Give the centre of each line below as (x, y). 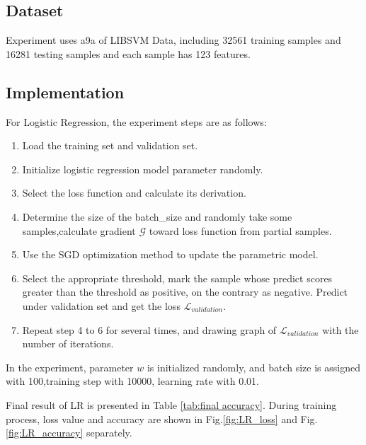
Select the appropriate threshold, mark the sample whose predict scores (177, 278)
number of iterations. (68, 343)
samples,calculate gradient (79, 230)
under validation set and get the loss (101, 305)
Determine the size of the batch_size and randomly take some (157, 216)
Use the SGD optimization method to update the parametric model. (170, 254)
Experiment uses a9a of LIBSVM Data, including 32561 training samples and (173, 40)
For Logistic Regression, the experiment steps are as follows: (136, 121)
